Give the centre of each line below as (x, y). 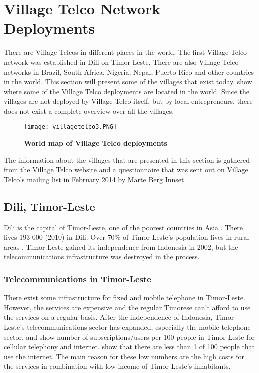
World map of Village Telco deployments (96, 143)
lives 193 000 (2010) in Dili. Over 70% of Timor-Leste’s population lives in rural (127, 237)
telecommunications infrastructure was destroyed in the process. (102, 257)
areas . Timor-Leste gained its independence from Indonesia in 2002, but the (121, 247)
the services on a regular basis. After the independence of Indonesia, (108, 317)
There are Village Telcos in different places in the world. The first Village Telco (126, 52)
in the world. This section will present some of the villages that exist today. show (128, 81)
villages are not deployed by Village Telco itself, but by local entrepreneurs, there (128, 101)
